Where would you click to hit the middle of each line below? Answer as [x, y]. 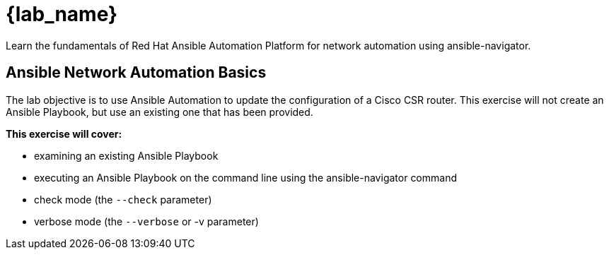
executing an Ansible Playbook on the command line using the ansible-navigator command [246, 177]
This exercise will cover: [64, 134]
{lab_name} [62, 14]
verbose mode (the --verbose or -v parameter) [146, 221]
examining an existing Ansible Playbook [126, 155]
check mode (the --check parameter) [123, 199]
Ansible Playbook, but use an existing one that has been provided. [159, 112]
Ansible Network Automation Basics [136, 73]
